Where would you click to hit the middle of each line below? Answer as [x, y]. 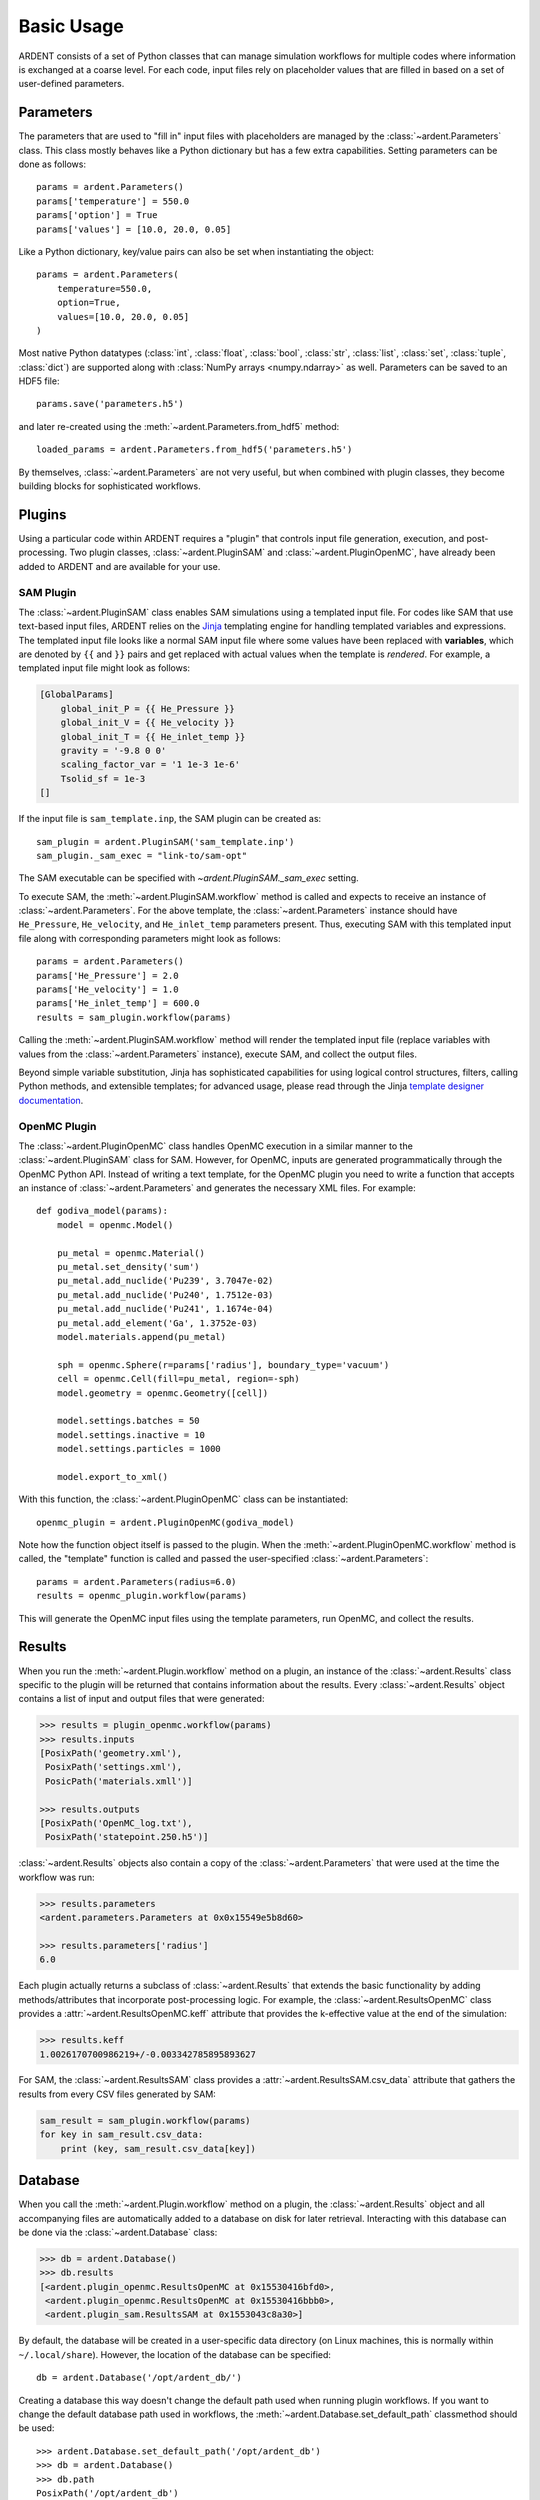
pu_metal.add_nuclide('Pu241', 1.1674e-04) [165, 1309]
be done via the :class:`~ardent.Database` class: [118, 2232]
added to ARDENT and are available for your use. [119, 566]
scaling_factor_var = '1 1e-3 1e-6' [150, 764]
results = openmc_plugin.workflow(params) [142, 1596]
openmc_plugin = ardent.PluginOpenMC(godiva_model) [165, 1522]
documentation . [51, 1100]
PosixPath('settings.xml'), [114, 1767]
